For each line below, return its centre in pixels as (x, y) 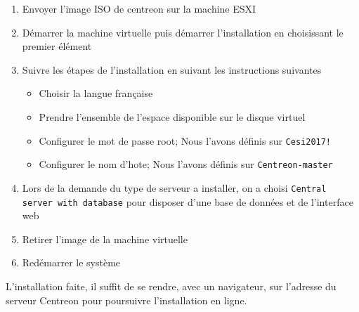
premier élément (57, 46)
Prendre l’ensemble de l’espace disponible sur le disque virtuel (172, 116)
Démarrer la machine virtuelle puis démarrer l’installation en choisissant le (183, 32)
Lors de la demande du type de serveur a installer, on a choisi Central (174, 187)
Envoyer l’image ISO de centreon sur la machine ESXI (139, 8)
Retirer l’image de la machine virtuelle (105, 239)
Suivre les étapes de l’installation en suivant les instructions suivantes (172, 69)
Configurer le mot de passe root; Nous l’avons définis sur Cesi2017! (185, 140)
